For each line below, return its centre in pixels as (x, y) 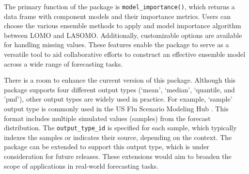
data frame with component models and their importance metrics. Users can (117, 16)
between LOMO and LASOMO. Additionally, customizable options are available (123, 35)
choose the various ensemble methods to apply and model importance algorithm (123, 26)
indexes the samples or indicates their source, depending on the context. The (118, 137)
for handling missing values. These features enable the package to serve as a (117, 44)
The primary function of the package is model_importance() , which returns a (119, 6)
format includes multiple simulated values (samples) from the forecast (107, 118)
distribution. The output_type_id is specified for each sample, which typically (120, 128)
